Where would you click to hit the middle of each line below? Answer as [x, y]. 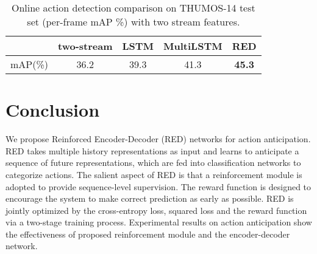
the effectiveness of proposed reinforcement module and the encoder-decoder [148, 234]
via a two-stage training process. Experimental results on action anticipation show [159, 222]
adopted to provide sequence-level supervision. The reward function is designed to [158, 186]
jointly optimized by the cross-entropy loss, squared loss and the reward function [156, 210]
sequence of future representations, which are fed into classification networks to [153, 163]
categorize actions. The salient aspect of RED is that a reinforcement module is [154, 174]
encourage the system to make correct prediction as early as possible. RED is [150, 198]
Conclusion [53, 110]
